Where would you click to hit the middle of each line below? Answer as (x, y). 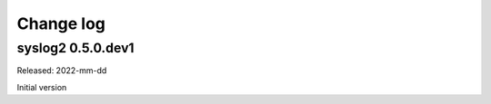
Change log (61, 24)
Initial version (42, 87)
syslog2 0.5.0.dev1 (75, 48)
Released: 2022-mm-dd (62, 71)
